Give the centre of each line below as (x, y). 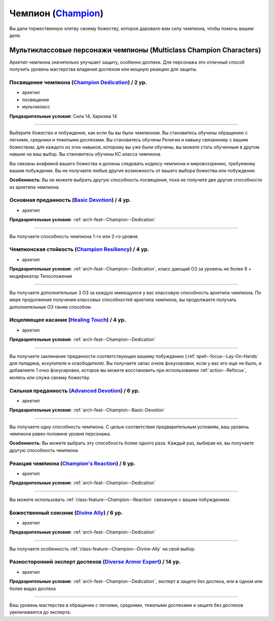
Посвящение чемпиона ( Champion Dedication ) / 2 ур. (78, 82)
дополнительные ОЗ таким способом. (51, 307)
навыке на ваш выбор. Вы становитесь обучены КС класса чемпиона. (85, 154)
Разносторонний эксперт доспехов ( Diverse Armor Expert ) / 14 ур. (95, 562)
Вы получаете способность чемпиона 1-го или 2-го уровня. (74, 236)
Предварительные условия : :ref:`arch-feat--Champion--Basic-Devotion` (87, 410)
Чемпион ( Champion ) (56, 13)
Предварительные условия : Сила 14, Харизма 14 (63, 116)
